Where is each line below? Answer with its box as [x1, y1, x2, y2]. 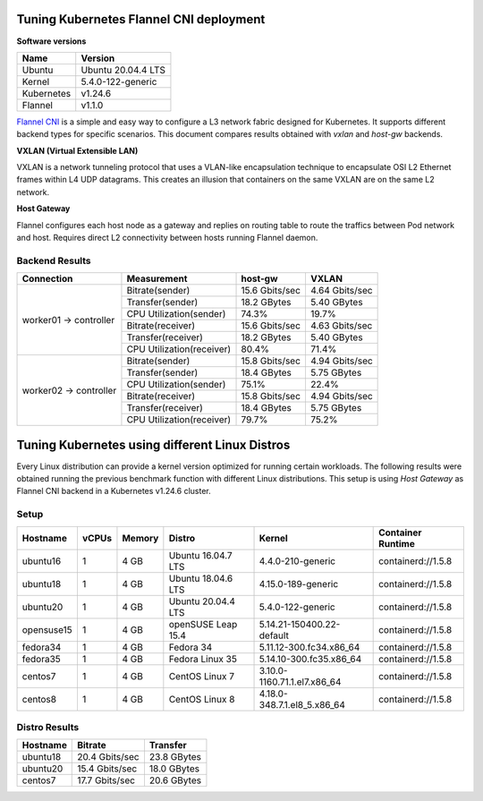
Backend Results [16, 254, 91, 267]
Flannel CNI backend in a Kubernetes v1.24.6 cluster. [16, 486, 211, 497]
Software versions [16, 36, 87, 47]
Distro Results [16, 720, 80, 733]
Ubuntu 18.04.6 [168, 572, 233, 584]
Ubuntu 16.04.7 [168, 549, 233, 561]
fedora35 [21, 652, 62, 665]
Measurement [126, 273, 188, 285]
